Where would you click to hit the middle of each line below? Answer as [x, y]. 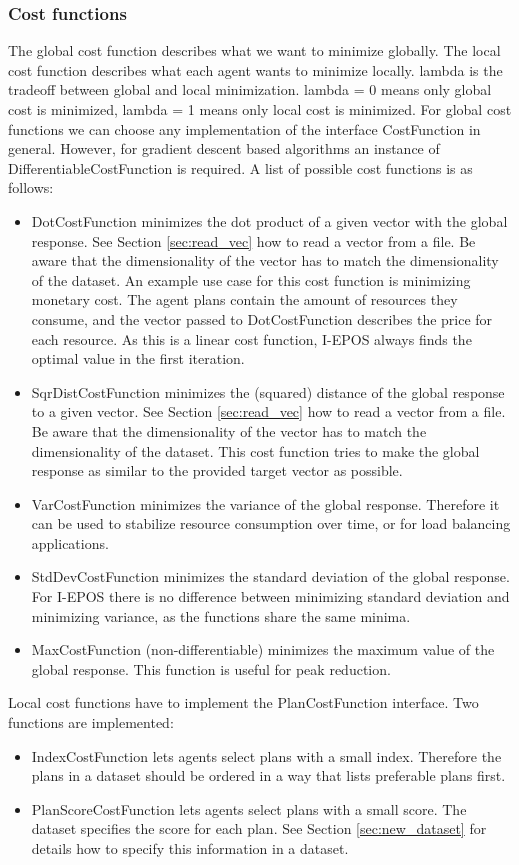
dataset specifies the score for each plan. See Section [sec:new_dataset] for [259, 828]
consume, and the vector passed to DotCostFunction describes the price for [262, 318]
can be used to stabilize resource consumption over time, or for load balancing [271, 523]
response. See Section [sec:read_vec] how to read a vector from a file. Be [253, 240]
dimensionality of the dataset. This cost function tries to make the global [255, 450]
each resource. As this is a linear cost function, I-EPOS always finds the [251, 338]
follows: [31, 187]
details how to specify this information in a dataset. [190, 848]
